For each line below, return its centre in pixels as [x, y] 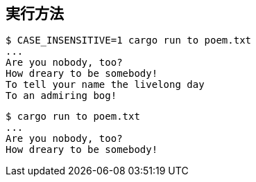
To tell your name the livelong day [105, 85]
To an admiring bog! [61, 96]
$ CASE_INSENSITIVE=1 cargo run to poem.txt [129, 40]
